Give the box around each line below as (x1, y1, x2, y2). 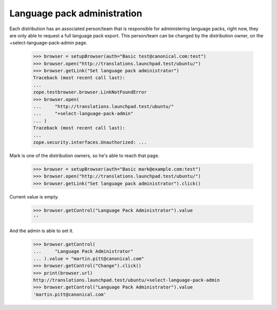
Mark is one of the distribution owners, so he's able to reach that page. (9, 152, 160, 159)
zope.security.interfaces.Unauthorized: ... (33, 140, 147, 145)
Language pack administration (9, 8, 143, 19)
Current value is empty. (9, 193, 59, 200)
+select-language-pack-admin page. (9, 40, 88, 46)
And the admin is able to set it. (9, 228, 74, 234)
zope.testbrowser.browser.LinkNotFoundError (33, 90, 147, 95)
